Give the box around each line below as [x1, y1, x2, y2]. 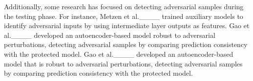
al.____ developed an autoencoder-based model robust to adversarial [4, 30, 215, 40]
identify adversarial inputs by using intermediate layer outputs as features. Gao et [4, 20, 250, 31]
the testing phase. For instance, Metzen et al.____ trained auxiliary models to [4, 11, 243, 21]
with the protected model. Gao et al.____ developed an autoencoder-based [4, 49, 233, 59]
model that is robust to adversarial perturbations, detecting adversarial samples [4, 58, 243, 68]
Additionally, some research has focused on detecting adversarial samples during [4, 1, 244, 11]
